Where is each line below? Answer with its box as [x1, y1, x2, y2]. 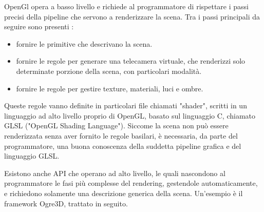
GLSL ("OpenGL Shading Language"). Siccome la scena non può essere [4, 120, 229, 131]
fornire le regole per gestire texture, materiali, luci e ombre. [16, 83, 203, 93]
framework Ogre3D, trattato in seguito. [4, 198, 128, 208]
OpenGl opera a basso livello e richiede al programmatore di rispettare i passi [4, 1, 249, 11]
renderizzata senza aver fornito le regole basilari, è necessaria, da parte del [4, 130, 238, 141]
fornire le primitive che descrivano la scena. [16, 38, 153, 49]
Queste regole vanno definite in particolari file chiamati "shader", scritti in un [4, 100, 247, 111]
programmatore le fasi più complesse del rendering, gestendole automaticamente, [4, 178, 258, 188]
